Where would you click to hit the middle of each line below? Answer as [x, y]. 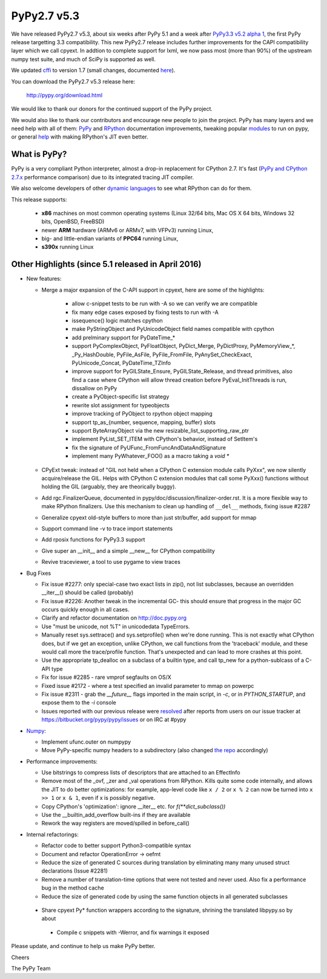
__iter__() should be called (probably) [88, 592]
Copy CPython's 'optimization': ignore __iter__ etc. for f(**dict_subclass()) [134, 806]
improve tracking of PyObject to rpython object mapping [142, 414]
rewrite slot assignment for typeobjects [121, 405]
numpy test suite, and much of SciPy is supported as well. [83, 59]
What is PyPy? [39, 154]
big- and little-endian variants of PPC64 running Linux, [110, 238]
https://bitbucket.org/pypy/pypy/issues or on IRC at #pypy [114, 719]
